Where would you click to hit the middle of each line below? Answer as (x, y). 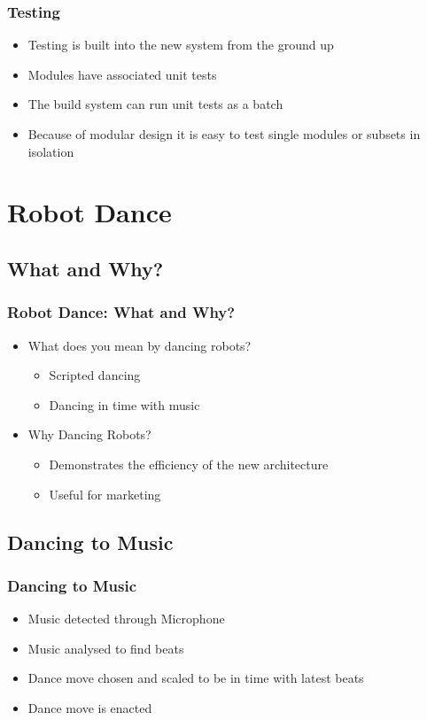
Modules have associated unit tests (122, 74)
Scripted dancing (95, 375)
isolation (51, 151)
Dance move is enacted (90, 707)
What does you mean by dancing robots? (140, 345)
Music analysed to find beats (106, 648)
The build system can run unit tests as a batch (155, 104)
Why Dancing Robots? (89, 434)
